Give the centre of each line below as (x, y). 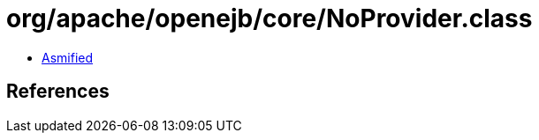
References (58, 92)
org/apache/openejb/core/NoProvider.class (269, 18)
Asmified (68, 57)
